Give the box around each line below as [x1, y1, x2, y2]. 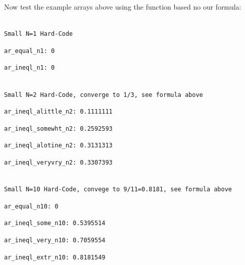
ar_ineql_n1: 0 [4, 64, 55, 72]
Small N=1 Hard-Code [4, 30, 73, 38]
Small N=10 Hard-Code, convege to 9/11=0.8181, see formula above [4, 186, 232, 193]
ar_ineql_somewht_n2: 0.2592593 [4, 125, 113, 132]
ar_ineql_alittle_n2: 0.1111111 [4, 108, 113, 116]
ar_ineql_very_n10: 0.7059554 [4, 236, 106, 244]
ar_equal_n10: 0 [4, 202, 59, 210]
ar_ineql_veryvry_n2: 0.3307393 [4, 158, 113, 166]
